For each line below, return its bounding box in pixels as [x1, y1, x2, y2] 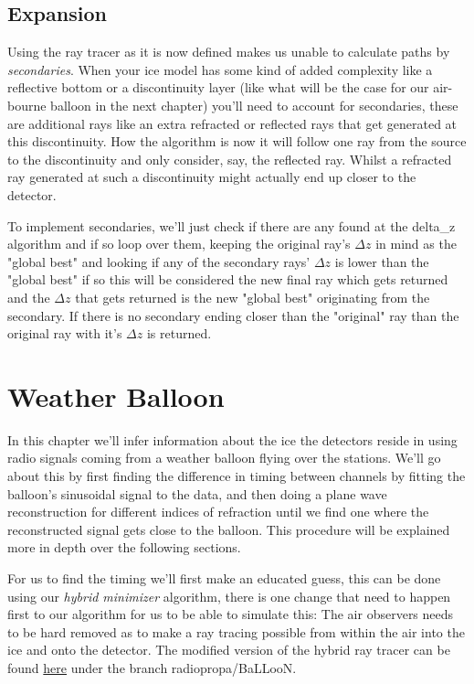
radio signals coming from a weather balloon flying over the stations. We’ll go [7, 448, 441, 467]
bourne [7, 95, 47, 114]
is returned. [146, 324, 212, 343]
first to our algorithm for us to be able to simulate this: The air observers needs [7, 604, 454, 624]
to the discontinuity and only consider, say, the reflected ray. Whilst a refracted [7, 149, 452, 168]
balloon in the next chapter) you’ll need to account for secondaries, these [50, 95, 458, 114]
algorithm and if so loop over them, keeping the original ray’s [7, 234, 351, 253]
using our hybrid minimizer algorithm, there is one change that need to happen [7, 586, 451, 605]
